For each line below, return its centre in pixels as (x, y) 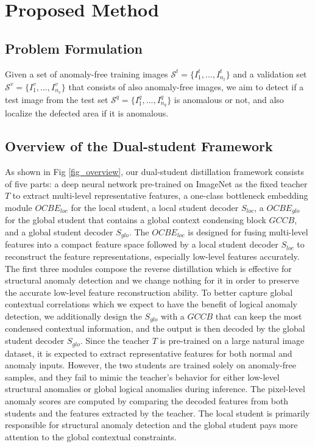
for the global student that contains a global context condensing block (136, 220)
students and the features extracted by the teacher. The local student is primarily (157, 413)
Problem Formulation (74, 48)
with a (172, 316)
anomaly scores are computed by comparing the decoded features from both (147, 400)
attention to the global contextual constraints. (91, 436)
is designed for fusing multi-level (248, 232)
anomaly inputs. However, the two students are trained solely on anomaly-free (151, 365)
